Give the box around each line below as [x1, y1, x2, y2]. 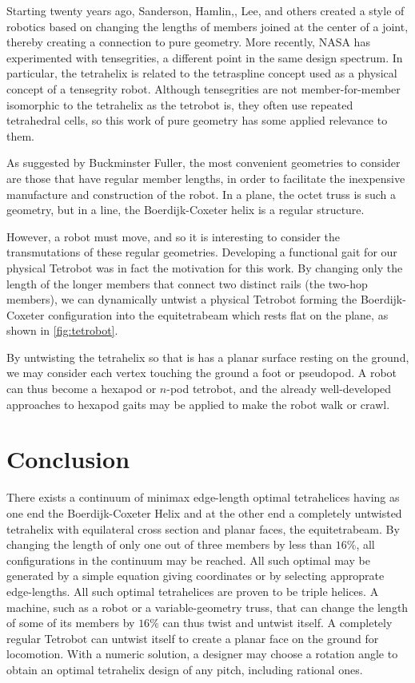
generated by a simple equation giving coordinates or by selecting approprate [6, 567, 385, 584]
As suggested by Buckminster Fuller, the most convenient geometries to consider [6, 154, 401, 171]
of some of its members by [6, 614, 135, 631]
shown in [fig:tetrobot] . [6, 322, 118, 339]
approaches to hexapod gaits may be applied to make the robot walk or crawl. [6, 395, 390, 412]
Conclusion [6, 443, 130, 475]
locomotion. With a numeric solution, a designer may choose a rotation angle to [6, 645, 398, 662]
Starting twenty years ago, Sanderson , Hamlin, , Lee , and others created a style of [6, 2, 405, 18]
